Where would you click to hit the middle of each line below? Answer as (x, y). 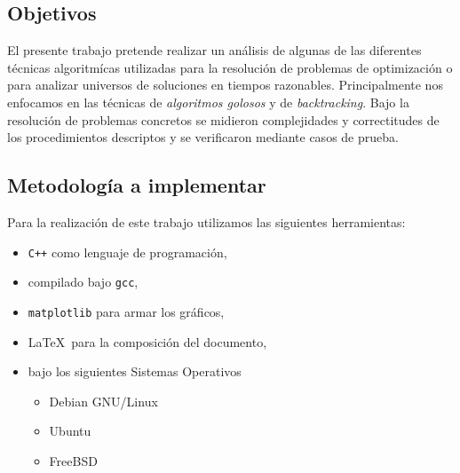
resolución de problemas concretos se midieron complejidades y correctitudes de (223, 119)
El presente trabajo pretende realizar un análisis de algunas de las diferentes (214, 50)
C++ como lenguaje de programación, (127, 252)
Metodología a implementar (137, 185)
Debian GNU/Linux (103, 401)
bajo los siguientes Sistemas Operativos (135, 371)
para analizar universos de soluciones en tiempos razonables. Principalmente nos (225, 85)
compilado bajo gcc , (83, 282)
